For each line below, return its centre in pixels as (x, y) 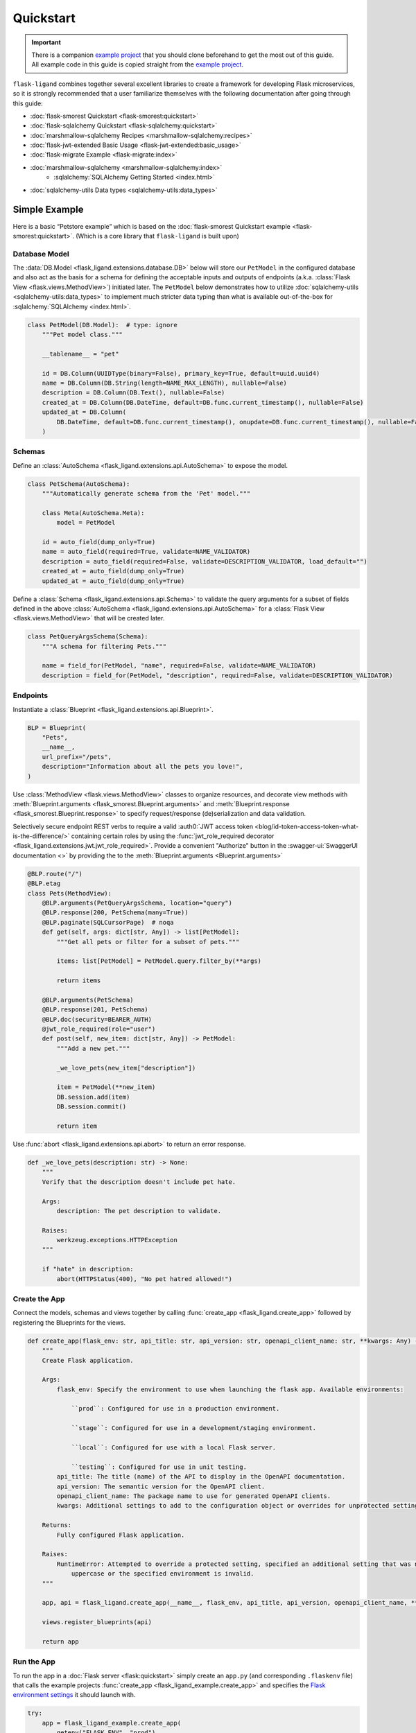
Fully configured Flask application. (121, 1535)
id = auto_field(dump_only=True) (99, 542)
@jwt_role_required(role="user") (99, 1029)
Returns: (57, 1525)
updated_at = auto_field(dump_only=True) (113, 581)
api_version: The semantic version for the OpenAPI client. (161, 1486)
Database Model (41, 254)
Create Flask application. (88, 1360)
